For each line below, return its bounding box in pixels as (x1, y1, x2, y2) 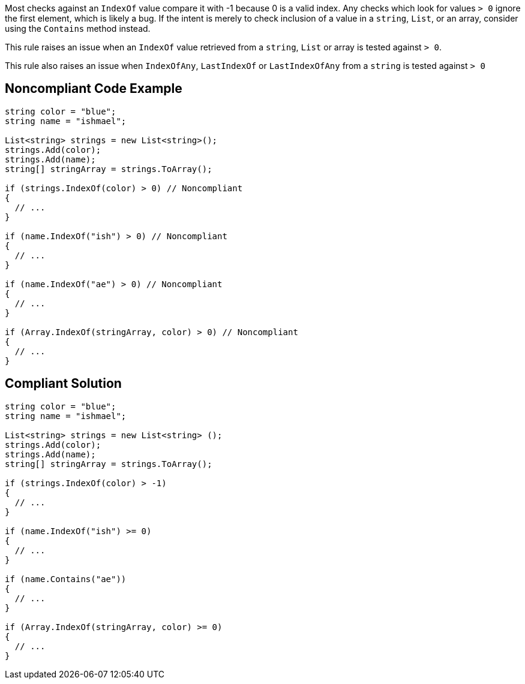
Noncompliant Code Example (5, 81, 182, 97)
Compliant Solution (5, 376, 122, 391)
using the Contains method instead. (5, 23, 151, 34)
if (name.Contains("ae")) (5, 574, 127, 584)
